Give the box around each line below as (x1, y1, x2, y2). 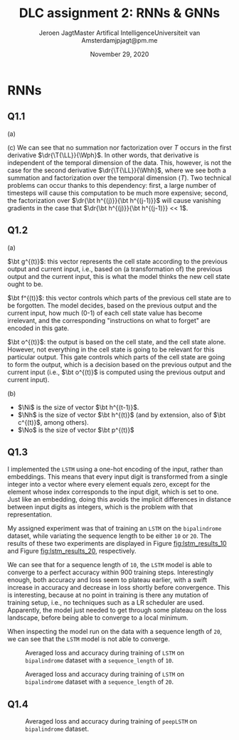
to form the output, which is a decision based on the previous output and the (7, 360, 232, 369)
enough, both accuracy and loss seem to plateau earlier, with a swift (7, 576, 208, 584)
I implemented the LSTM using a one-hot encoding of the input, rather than (7, 465, 223, 474)
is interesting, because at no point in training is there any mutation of (7, 591, 208, 599)
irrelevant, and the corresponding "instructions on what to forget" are (7, 316, 211, 324)
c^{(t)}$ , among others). (17, 418, 89, 426)
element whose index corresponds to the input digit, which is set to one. (7, 487, 219, 496)
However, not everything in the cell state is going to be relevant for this (7, 345, 215, 354)
